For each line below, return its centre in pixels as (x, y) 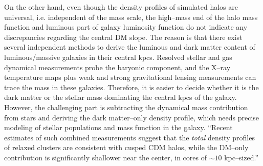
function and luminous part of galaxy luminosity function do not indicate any (126, 27)
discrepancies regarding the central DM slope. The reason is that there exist (123, 37)
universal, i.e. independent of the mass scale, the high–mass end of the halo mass (131, 17)
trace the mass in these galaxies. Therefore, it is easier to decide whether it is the (131, 87)
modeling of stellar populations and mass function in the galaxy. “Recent (118, 127)
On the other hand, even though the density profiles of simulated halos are (121, 7)
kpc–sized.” (242, 157)
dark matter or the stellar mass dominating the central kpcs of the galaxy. (120, 97)
